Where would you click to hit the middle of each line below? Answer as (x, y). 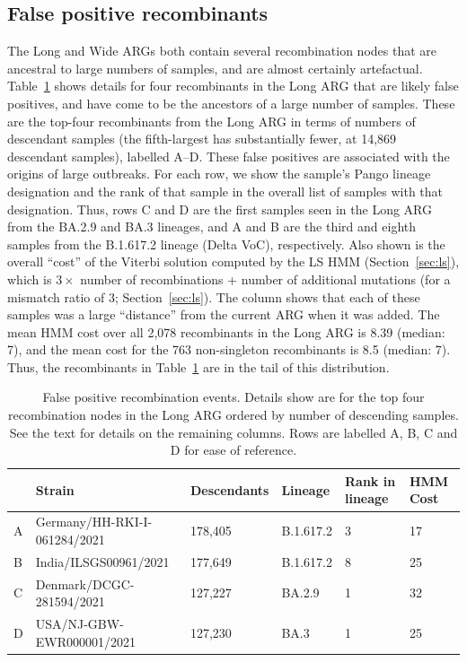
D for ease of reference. (233, 450)
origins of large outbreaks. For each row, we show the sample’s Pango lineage (219, 174)
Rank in (370, 480)
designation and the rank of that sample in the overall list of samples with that (225, 191)
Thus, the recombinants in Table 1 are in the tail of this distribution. (198, 366)
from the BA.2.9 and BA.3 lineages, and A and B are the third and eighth (212, 226)
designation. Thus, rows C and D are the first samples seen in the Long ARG (220, 209)
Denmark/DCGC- (85, 584)
